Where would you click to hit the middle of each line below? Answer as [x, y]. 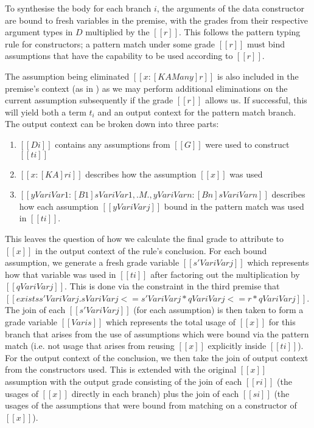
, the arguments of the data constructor [230, 8]
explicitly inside [237, 346]
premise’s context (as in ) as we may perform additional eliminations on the [146, 88]
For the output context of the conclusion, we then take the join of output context [157, 357]
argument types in [39, 32]
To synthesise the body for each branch [78, 8]
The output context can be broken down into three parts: [112, 124]
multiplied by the [117, 32]
